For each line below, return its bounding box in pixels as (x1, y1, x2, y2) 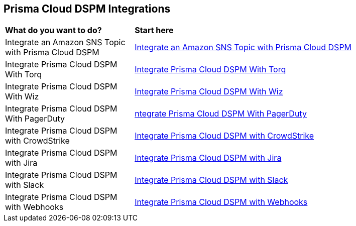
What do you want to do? (5, 25, 102, 36)
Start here (135, 25, 174, 36)
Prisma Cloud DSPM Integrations (4, 3, 171, 15)
